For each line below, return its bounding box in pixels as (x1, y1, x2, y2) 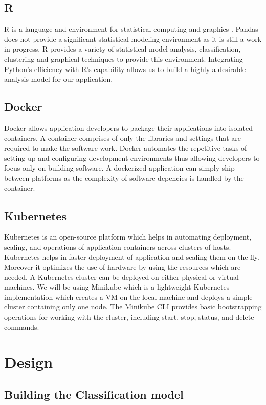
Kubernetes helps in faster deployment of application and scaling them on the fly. (4, 251, 259, 262)
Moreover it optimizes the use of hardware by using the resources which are (4, 261, 241, 272)
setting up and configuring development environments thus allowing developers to (4, 152, 260, 163)
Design (4, 351, 53, 372)
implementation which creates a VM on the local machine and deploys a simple (4, 291, 253, 302)
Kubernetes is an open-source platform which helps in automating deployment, (4, 231, 252, 242)
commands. (4, 321, 39, 332)
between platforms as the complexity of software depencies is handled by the (4, 172, 244, 183)
